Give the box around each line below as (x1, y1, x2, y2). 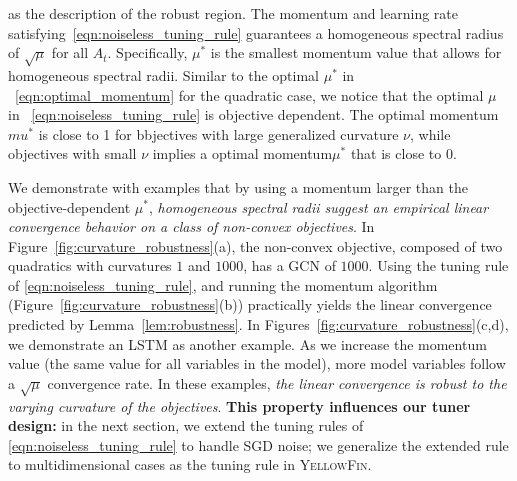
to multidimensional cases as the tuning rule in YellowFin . (8, 454, 372, 475)
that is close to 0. (350, 143, 457, 164)
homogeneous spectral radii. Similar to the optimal (8, 64, 320, 85)
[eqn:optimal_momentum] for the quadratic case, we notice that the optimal (15, 84, 484, 105)
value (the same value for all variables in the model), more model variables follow (8, 353, 506, 374)
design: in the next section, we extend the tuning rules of (8, 415, 364, 436)
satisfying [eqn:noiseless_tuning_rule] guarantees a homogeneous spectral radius (8, 22, 504, 43)
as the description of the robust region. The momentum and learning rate (8, 3, 458, 23)
